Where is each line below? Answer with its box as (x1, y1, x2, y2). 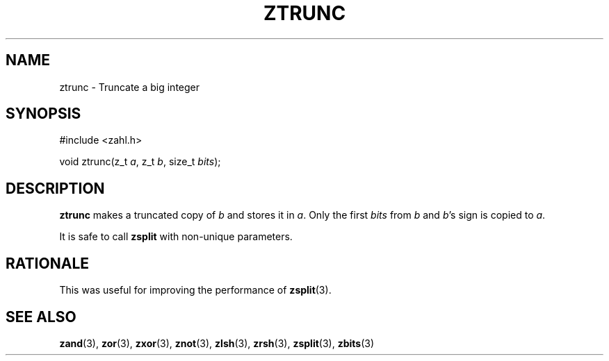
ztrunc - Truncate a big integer (59, 81, 200, 93)
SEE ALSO (6, 308, 76, 326)
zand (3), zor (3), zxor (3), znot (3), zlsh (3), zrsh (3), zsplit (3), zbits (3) (59, 337, 375, 349)
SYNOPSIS (6, 105, 81, 123)
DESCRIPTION (6, 179, 105, 197)
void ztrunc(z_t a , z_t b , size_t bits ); (59, 156, 221, 168)
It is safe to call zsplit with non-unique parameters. (59, 230, 293, 243)
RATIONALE (6, 254, 90, 272)
